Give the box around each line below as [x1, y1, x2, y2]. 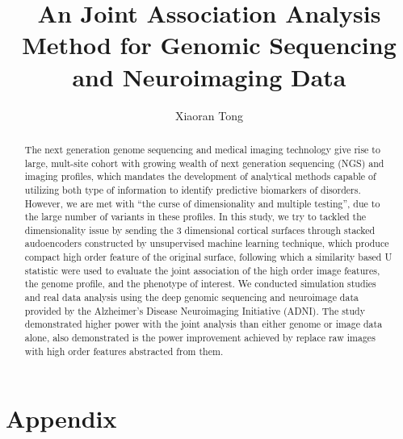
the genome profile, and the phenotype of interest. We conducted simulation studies [24, 277, 376, 291]
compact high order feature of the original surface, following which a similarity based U [24, 250, 393, 264]
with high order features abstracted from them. [24, 344, 224, 357]
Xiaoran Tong [174, 107, 244, 123]
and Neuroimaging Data [72, 60, 346, 93]
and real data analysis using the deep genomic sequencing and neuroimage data [24, 291, 359, 304]
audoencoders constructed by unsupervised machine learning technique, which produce [24, 236, 389, 250]
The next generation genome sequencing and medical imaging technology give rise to [24, 142, 380, 156]
